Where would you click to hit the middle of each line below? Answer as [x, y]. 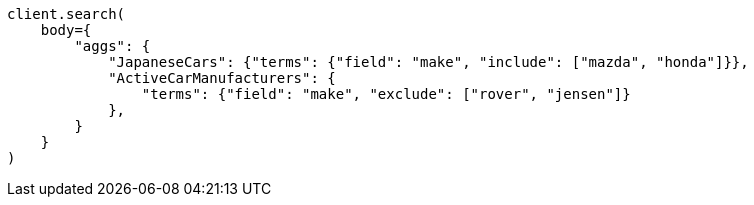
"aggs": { [112, 46]
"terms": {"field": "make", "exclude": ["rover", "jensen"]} [386, 94]
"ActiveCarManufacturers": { [222, 78]
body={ [66, 30]
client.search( [66, 14]
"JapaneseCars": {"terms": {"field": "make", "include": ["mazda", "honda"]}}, [428, 62]
